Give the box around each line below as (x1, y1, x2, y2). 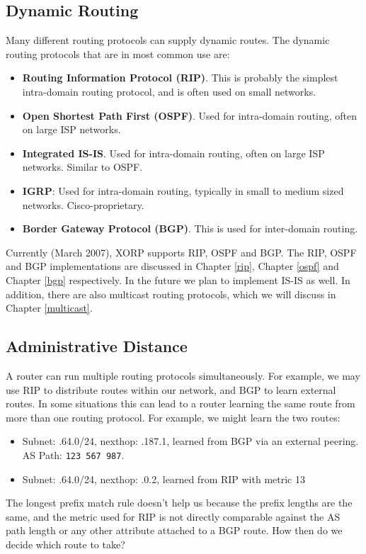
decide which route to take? (6, 536, 125, 551)
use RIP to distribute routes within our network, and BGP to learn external (6, 382, 336, 397)
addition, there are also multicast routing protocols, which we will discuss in (6, 286, 336, 301)
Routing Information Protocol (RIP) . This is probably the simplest (22, 70, 338, 85)
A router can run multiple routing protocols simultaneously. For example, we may (6, 368, 360, 383)
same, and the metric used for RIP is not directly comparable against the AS (6, 509, 341, 524)
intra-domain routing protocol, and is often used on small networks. (22, 84, 316, 98)
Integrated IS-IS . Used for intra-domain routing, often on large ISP (22, 145, 325, 160)
